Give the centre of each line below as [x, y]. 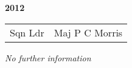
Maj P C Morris [88, 32]
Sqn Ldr [27, 32]
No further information [48, 57]
